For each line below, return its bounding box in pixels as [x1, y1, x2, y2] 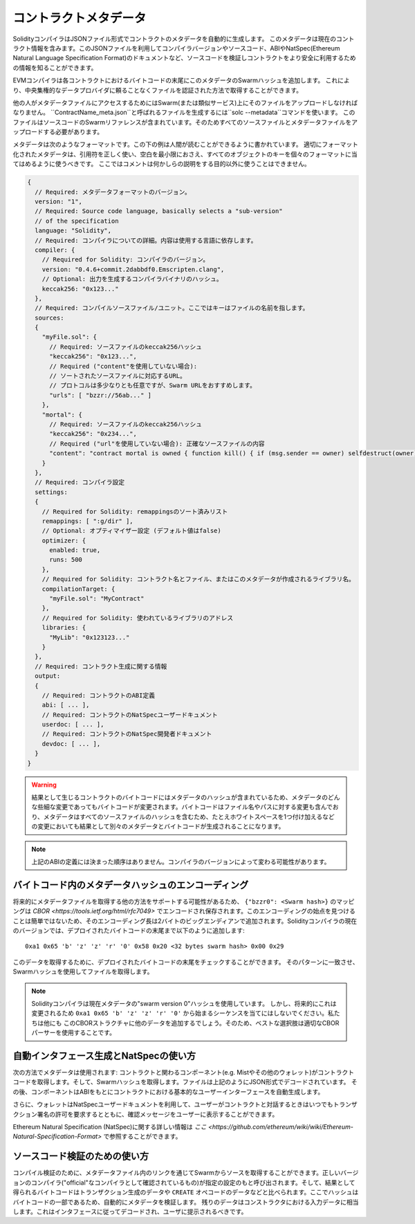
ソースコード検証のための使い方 [12, 1151, 149, 1162]
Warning [31, 780, 57, 789]
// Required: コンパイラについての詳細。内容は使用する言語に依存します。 [35, 236, 257, 244]
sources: [35, 313, 64, 322]
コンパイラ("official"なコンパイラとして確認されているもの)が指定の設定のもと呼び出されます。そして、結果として [30, 1178, 356, 1187]
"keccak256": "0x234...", [49, 430, 138, 438]
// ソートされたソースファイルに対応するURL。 [49, 372, 187, 380]
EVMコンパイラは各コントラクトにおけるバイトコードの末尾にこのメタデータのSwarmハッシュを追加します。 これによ [12, 76, 351, 84]
